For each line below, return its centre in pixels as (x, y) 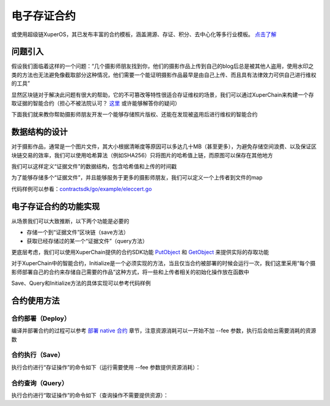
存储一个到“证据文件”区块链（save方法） (78, 232)
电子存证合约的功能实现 (56, 206)
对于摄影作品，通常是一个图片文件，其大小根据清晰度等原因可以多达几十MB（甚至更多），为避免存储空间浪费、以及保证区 (164, 146)
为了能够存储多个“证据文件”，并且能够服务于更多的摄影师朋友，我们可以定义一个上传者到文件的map (137, 178)
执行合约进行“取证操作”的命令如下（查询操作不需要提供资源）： (90, 395)
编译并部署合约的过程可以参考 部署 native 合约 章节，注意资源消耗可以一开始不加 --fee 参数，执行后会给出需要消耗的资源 (164, 331)
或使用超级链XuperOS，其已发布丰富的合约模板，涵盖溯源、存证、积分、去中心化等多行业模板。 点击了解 (144, 34)
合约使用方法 (35, 300)
